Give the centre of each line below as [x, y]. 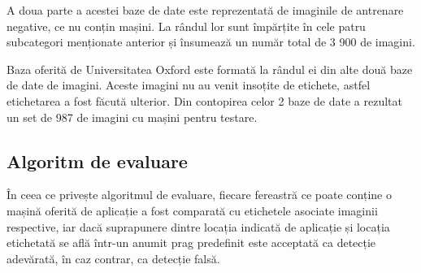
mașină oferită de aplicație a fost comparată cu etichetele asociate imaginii [192, 210]
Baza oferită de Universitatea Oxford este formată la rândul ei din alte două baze [210, 69]
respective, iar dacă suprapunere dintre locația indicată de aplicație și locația [198, 226]
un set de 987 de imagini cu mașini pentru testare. [132, 117]
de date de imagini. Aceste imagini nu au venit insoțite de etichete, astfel [189, 85]
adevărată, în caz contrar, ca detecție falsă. [113, 258]
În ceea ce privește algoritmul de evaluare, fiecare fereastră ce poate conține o [199, 195]
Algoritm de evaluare [97, 160]
